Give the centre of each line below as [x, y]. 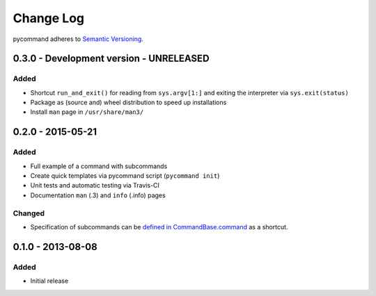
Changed [29, 213]
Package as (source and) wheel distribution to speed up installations [128, 102]
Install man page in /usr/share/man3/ [87, 112]
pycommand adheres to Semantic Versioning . [78, 39]
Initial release [49, 281]
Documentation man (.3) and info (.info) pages [98, 195]
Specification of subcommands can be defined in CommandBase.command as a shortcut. [159, 227]
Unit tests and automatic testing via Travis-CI [95, 186]
